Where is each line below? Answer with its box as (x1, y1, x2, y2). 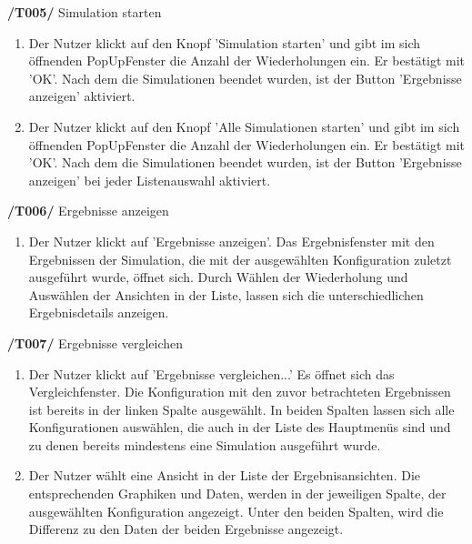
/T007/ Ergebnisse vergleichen (7, 333, 184, 352)
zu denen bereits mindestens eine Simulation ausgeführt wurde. (28, 435, 381, 454)
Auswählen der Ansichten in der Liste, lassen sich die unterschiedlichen (28, 285, 424, 304)
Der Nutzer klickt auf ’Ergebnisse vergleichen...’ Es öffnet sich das (28, 364, 395, 383)
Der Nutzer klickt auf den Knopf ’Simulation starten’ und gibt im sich (28, 33, 421, 52)
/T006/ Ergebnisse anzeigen (7, 201, 169, 220)
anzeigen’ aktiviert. (28, 86, 136, 106)
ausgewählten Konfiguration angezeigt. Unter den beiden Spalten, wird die (28, 501, 444, 520)
